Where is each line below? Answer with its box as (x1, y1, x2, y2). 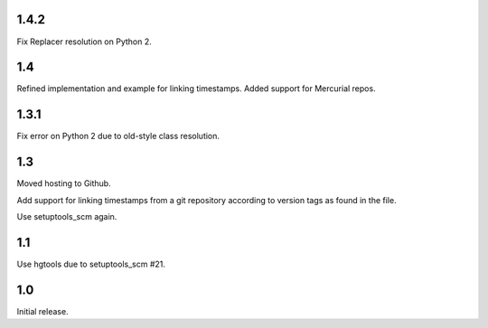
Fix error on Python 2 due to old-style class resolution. (16, 131, 221, 142)
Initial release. (16, 305, 69, 316)
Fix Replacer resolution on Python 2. (16, 36, 153, 47)
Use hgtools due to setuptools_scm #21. (16, 258, 166, 269)
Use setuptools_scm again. (16, 211, 117, 222)
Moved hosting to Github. (16, 178, 112, 189)
